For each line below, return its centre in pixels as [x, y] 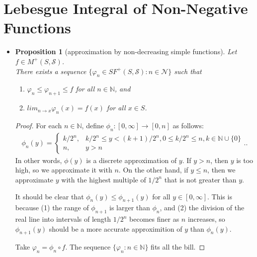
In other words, [39, 160]
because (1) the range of [52, 208]
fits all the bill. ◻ [178, 247]
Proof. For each [39, 125]
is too [245, 160]
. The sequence [88, 247]
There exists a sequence [51, 71]
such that [188, 71]
